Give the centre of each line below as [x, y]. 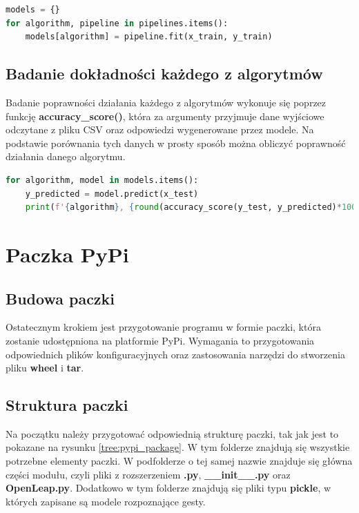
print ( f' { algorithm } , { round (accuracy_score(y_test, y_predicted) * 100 [191, 207]
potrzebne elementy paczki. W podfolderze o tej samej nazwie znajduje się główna [179, 461]
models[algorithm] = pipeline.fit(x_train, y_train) [149, 37]
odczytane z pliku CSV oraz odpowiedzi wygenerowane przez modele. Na [160, 129]
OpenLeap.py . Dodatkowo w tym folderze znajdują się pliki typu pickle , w [168, 488]
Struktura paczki [67, 405]
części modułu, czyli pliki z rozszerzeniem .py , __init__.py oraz [148, 474]
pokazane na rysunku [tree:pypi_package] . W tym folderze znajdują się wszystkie [178, 447]
